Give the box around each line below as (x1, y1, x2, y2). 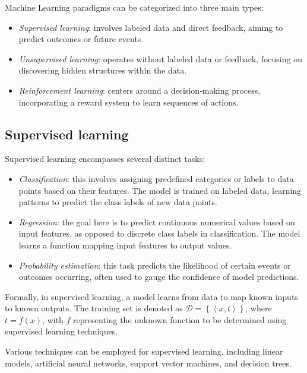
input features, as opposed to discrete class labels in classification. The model (18, 227, 300, 240)
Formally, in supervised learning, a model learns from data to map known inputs (5, 290, 298, 302)
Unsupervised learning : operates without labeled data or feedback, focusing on (18, 52, 302, 65)
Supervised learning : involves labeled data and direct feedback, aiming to (18, 21, 283, 33)
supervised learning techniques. (5, 325, 118, 337)
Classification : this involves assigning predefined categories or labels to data (18, 172, 294, 184)
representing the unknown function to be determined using (73, 313, 287, 326)
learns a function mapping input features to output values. (18, 238, 232, 251)
